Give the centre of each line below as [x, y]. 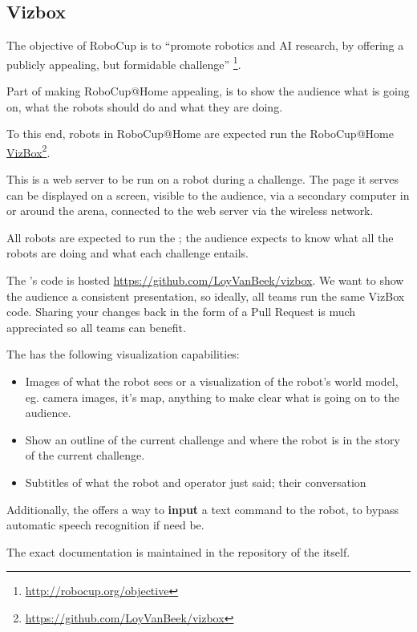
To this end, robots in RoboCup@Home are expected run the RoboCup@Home [200, 134]
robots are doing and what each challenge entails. [128, 253]
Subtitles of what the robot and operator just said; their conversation [196, 482]
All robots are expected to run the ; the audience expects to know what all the [200, 237]
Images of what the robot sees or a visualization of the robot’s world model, [212, 381]
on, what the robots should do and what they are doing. [145, 106]
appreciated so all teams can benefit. [96, 327]
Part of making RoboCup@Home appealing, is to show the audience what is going [208, 91]
